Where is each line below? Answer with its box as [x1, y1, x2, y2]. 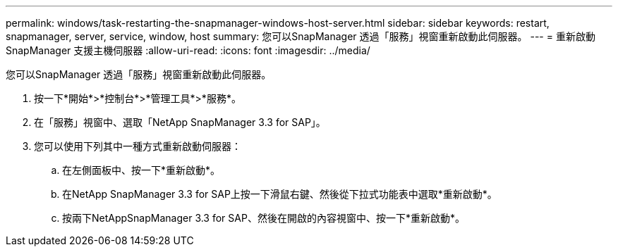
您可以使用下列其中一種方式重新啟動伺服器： [34, 140, 241, 152]
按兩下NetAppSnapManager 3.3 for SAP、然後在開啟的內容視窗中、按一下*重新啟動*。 [62, 212, 465, 224]
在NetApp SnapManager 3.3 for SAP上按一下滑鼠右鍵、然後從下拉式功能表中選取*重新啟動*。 [62, 188, 497, 200]
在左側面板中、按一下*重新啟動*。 [62, 164, 221, 176]
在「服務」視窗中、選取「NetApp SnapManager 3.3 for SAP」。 [34, 116, 326, 128]
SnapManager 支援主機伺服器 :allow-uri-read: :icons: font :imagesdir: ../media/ [6, 44, 370, 56]
